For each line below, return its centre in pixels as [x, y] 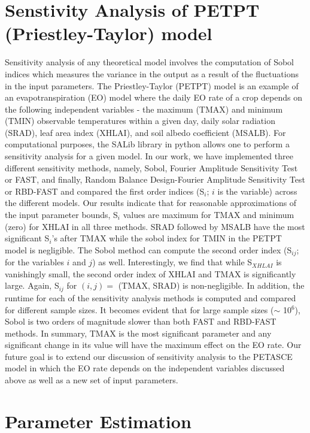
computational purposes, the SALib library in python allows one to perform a [147, 144]
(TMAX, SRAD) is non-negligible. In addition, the [211, 285]
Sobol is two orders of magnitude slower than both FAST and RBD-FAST [141, 321]
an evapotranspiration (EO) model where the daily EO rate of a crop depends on [154, 97]
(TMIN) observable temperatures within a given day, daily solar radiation [140, 121]
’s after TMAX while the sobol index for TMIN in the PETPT [167, 238]
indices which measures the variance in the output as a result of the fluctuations [152, 73]
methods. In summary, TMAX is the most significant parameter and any [138, 333]
